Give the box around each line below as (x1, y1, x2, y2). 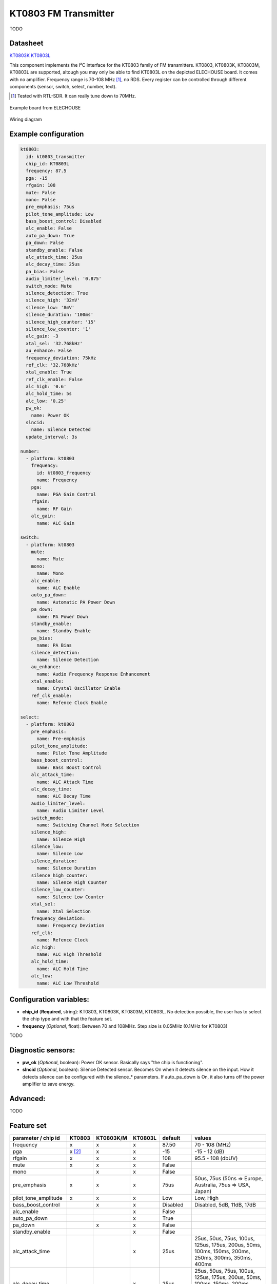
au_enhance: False (26, 348, 72, 354)
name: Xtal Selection (36, 908, 91, 914)
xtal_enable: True (26, 369, 72, 375)
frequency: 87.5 (26, 168, 67, 174)
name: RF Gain (36, 506, 72, 512)
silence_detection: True (26, 290, 88, 296)
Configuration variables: (9, 995, 90, 1004)
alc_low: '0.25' (26, 398, 67, 404)
